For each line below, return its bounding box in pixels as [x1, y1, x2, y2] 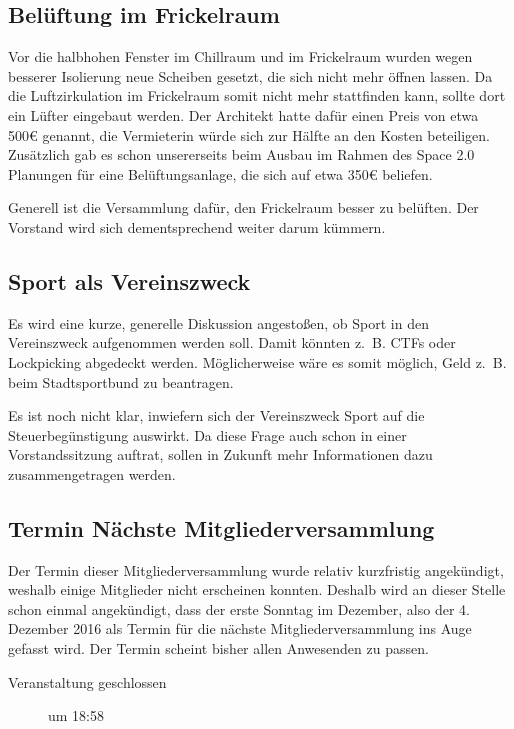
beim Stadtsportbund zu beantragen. [8, 371, 234, 392]
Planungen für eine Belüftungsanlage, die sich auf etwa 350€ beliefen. [8, 163, 433, 184]
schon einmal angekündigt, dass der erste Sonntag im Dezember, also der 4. [8, 598, 470, 619]
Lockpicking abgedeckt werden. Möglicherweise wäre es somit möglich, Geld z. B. [8, 351, 507, 372]
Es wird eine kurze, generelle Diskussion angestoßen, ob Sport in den [8, 312, 429, 333]
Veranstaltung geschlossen [8, 671, 167, 692]
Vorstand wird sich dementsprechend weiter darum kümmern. [8, 216, 386, 237]
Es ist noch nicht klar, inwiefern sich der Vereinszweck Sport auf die [8, 405, 425, 426]
